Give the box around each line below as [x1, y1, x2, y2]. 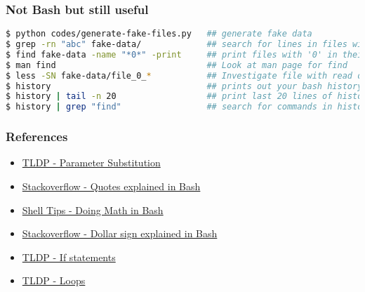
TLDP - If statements [22, 249, 116, 264]
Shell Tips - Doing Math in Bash [22, 202, 164, 217]
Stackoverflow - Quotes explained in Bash [22, 179, 201, 194]
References [6, 128, 68, 145]
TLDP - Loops [22, 273, 86, 288]
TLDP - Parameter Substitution [22, 155, 161, 170]
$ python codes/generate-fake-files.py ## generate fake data [6, 29, 312, 39]
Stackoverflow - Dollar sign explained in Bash [22, 226, 218, 241]
